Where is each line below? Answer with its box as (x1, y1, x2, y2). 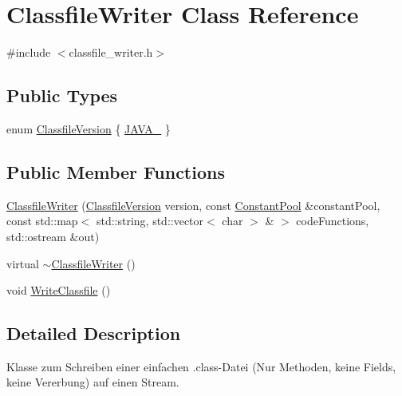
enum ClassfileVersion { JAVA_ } (6, 120, 171, 137)
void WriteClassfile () (6, 282, 111, 299)
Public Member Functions (6, 159, 225, 184)
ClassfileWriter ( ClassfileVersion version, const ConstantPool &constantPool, (6, 196, 380, 213)
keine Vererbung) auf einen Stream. (6, 374, 179, 390)
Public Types (6, 83, 118, 108)
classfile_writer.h (69, 44, 153, 61)
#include (6, 44, 51, 61)
